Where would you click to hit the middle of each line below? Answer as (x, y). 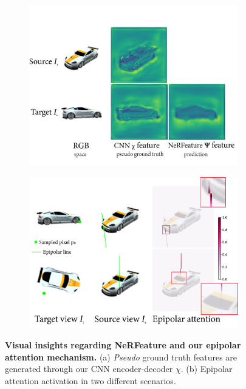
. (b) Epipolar (207, 369)
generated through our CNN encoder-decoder (89, 369)
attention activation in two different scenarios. (91, 380)
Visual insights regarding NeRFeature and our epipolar (123, 345)
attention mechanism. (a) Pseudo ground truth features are (121, 357)
